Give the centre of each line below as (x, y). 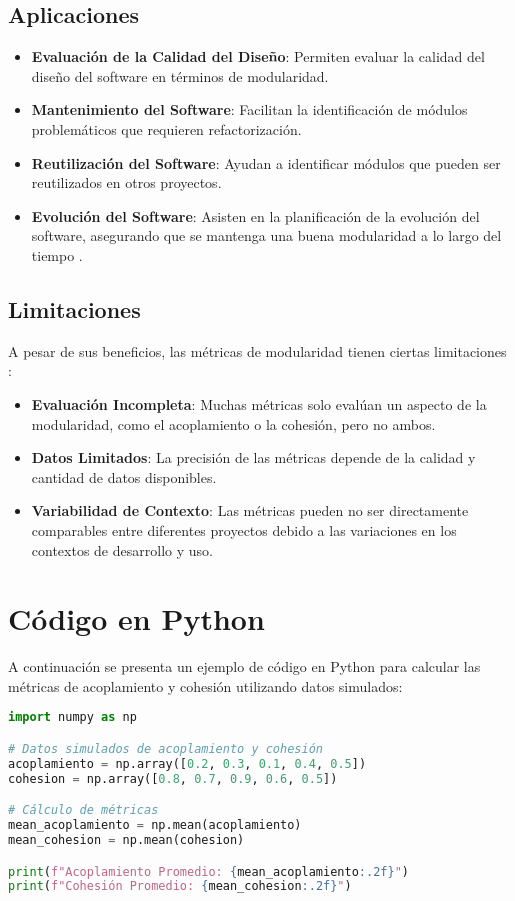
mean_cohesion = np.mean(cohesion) (126, 839)
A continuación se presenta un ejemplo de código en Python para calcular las (244, 666)
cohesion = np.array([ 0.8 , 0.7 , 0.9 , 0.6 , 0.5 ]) (173, 778)
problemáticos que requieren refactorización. (166, 128)
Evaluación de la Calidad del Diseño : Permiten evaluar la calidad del (258, 56)
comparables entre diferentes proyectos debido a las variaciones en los (244, 529)
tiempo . (57, 254)
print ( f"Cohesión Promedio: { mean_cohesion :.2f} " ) (180, 886)
